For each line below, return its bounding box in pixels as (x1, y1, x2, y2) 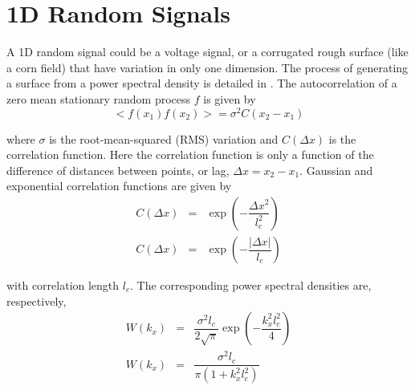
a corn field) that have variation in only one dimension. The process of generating (6, 59, 409, 75)
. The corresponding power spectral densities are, (129, 277, 372, 294)
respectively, (6, 292, 67, 309)
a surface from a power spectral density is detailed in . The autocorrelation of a (6, 75, 397, 91)
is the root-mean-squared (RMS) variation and (49, 130, 279, 147)
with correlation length (6, 277, 120, 294)
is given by (203, 90, 256, 107)
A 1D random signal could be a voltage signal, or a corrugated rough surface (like (6, 43, 409, 60)
